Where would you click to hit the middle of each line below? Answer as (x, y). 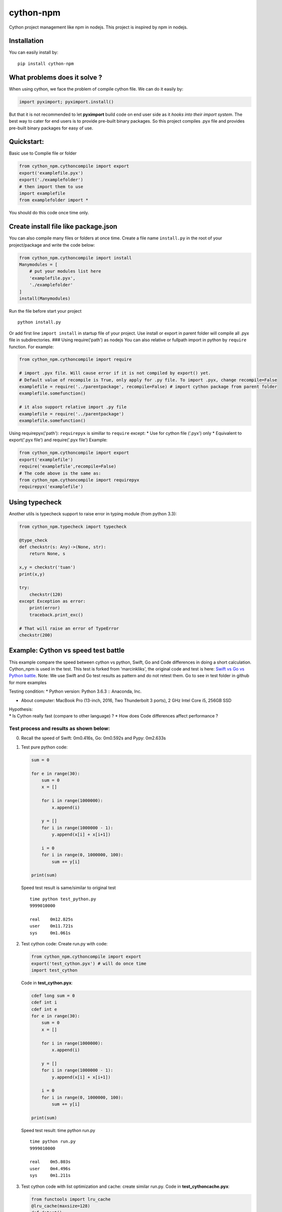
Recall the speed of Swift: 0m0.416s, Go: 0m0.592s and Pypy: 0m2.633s (94, 738)
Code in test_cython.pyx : (47, 983)
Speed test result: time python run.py (58, 1130)
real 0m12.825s (52, 919)
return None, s (47, 554)
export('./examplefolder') (51, 180)
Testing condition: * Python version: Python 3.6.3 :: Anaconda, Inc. (75, 691)
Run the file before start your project (45, 311)
